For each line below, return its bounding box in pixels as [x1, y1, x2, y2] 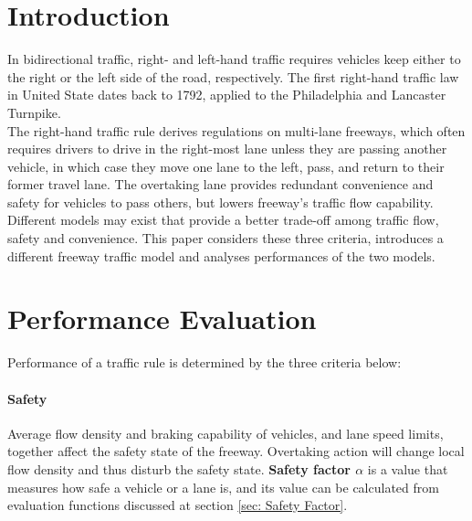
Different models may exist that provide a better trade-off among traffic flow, [7, 210, 439, 229]
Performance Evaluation [7, 300, 317, 337]
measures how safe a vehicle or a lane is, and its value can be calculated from [7, 477, 439, 496]
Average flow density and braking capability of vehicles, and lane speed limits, [7, 423, 444, 442]
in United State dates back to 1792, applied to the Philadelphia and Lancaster [7, 85, 446, 104]
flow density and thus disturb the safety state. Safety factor [7, 459, 351, 478]
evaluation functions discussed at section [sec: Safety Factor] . [7, 495, 348, 515]
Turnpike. [7, 102, 61, 122]
